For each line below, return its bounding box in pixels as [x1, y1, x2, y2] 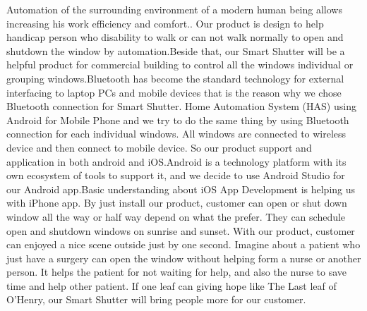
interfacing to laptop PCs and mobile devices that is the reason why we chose [6, 85, 342, 99]
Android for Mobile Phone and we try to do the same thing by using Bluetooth [6, 112, 349, 127]
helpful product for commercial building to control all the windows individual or [6, 57, 354, 72]
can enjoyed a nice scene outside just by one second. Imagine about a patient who [6, 237, 361, 252]
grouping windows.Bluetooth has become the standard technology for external [6, 71, 344, 85]
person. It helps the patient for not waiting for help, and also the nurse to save [6, 264, 347, 279]
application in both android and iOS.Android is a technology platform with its [6, 154, 347, 169]
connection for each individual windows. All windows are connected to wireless [6, 126, 347, 141]
